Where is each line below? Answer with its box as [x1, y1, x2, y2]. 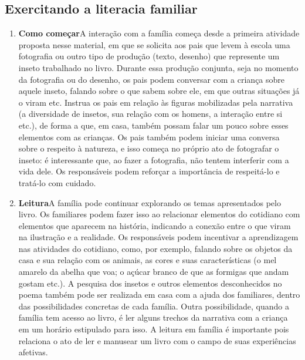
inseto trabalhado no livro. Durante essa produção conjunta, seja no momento [18, 61, 299, 73]
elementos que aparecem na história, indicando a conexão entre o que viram [18, 219, 291, 231]
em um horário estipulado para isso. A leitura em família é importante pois [18, 323, 289, 335]
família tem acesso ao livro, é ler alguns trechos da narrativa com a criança [18, 311, 288, 324]
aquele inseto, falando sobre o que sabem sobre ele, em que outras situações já [18, 85, 300, 97]
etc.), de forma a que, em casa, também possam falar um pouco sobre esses [18, 119, 289, 131]
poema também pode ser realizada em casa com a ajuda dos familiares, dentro [18, 288, 300, 301]
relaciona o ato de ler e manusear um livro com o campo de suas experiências [18, 334, 296, 346]
